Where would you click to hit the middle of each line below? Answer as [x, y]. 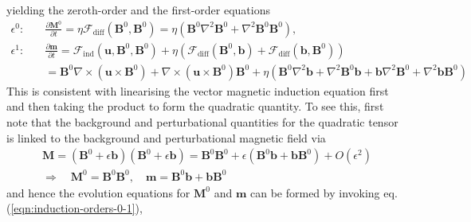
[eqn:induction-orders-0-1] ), [77, 208]
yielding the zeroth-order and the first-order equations [138, 10]
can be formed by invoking [315, 192]
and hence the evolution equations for [98, 192]
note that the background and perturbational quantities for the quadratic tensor [202, 121]
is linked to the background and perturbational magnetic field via [166, 137]
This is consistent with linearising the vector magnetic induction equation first [198, 90]
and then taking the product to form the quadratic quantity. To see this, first [195, 106]
